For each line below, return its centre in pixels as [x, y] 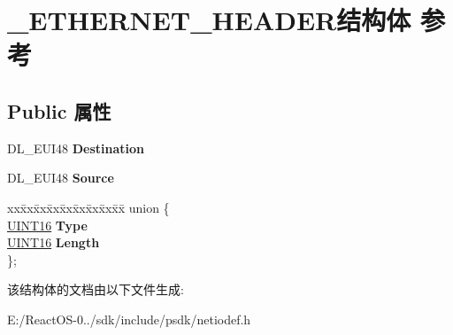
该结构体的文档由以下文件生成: [96, 289]
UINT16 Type [47, 225]
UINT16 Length [54, 242]
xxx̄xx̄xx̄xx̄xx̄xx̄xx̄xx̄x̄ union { [88, 207]
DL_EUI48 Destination [76, 148]
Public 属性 [59, 110]
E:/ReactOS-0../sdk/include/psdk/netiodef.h [129, 319]
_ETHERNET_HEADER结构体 [209, 20]
